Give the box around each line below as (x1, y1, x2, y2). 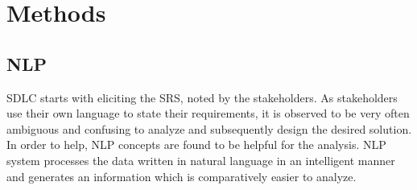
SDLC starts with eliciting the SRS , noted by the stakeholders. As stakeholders (6, 89, 398, 105)
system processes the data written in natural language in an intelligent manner (6, 151, 395, 168)
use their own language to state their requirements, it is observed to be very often (6, 105, 410, 122)
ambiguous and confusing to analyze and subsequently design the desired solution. (6, 120, 412, 137)
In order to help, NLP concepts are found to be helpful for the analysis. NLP (6, 136, 386, 153)
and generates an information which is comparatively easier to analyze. (6, 167, 357, 184)
